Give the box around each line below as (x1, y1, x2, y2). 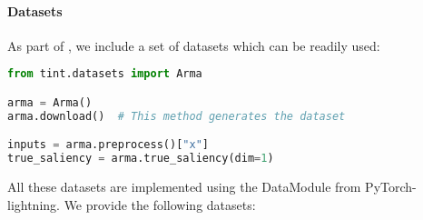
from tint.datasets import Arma (7, 67, 202, 81)
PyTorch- (365, 177, 417, 196)
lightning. (7, 195, 60, 214)
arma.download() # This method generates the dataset (7, 109, 346, 123)
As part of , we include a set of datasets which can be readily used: (7, 35, 380, 55)
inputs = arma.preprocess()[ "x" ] (7, 138, 209, 152)
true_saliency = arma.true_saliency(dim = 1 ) (7, 152, 274, 165)
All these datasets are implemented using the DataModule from (7, 177, 361, 196)
